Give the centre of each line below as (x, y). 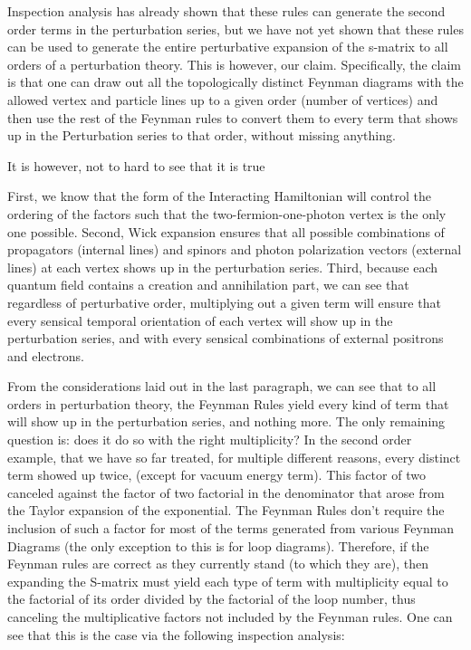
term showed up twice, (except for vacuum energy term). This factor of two (216, 475)
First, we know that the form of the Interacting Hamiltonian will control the (219, 196)
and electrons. (46, 355)
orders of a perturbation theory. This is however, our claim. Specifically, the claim (235, 64)
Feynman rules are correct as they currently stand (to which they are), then (218, 564)
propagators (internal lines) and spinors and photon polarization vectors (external (235, 249)
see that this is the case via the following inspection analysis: (176, 634)
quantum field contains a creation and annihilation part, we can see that (208, 285)
